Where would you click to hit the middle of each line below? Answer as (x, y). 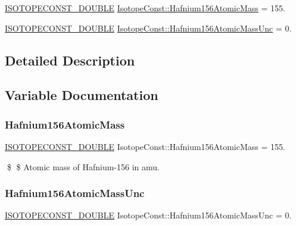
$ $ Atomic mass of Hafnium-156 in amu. (83, 166)
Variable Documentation (82, 95)
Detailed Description (70, 60)
